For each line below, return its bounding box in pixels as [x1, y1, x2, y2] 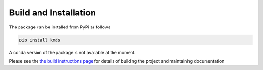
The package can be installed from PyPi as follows [9, 24, 111, 30]
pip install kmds [19, 37, 61, 42]
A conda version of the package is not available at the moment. [9, 49, 136, 55]
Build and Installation [9, 7, 96, 18]
